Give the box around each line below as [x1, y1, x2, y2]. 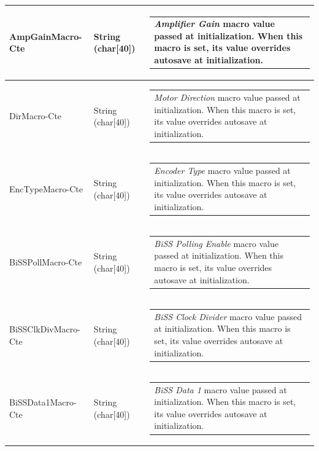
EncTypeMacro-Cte [9, 182, 83, 195]
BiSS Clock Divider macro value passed [154, 310, 302, 323]
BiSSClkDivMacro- [9, 323, 80, 335]
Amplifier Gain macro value [154, 17, 275, 30]
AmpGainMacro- [9, 29, 82, 42]
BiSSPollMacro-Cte [9, 256, 82, 269]
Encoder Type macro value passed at [154, 164, 291, 176]
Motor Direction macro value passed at [154, 91, 301, 104]
